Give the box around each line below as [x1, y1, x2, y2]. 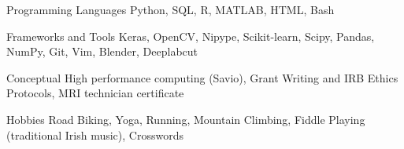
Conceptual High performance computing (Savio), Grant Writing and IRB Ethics [6, 69, 398, 85]
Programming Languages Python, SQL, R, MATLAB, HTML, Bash [6, 2, 335, 17]
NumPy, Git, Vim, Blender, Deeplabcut [6, 43, 198, 60]
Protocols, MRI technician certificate [6, 85, 184, 101]
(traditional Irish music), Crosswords [6, 126, 183, 143]
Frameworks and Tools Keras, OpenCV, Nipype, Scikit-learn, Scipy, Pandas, [6, 27, 375, 44]
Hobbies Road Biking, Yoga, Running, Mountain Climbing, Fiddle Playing [6, 111, 365, 127]
